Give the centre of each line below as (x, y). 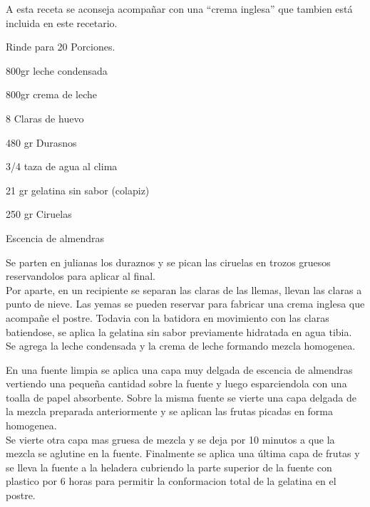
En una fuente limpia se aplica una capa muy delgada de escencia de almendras (179, 369)
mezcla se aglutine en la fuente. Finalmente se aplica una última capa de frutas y (183, 453)
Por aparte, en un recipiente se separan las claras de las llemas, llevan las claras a (184, 289)
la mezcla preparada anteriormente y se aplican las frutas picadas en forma (170, 411)
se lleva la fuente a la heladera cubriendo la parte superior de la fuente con (169, 467)
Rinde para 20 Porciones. (61, 47)
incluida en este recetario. (62, 22)
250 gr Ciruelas (39, 214)
